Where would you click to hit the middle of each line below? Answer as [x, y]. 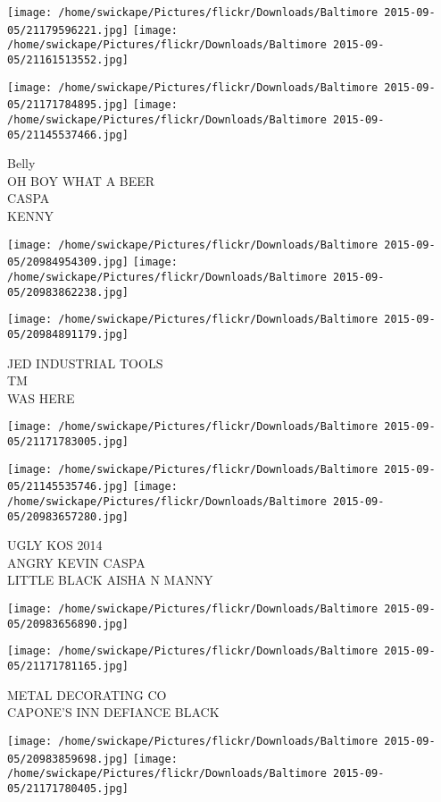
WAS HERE [41, 397]
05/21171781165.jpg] [68, 667]
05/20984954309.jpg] [68, 262]
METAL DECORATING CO [87, 694]
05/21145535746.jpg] [68, 487]
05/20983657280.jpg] [68, 516]
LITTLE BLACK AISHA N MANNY [110, 580]
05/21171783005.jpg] [68, 442]
